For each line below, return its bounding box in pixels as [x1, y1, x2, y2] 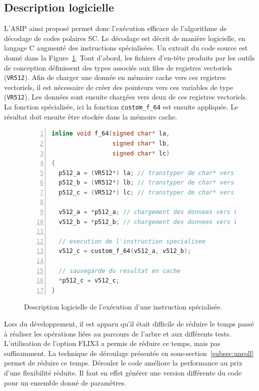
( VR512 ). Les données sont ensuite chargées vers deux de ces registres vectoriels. [4, 91, 247, 102]
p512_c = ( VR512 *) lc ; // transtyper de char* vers [58, 188, 234, 196]
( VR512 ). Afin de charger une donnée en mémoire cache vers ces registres [4, 72, 226, 82]
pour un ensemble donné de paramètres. [4, 377, 126, 387]
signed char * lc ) [112, 149, 170, 157]
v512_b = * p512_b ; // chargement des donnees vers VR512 [58, 218, 252, 225]
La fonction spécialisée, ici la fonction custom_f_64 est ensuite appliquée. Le [4, 101, 238, 112]
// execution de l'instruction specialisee [58, 237, 205, 245]
